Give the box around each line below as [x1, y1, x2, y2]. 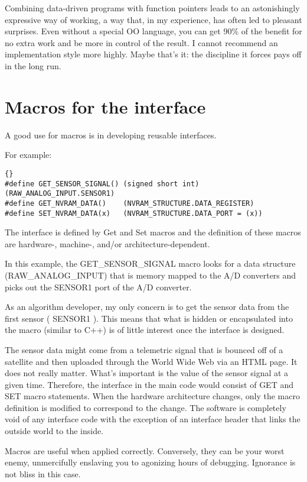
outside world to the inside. [5, 425, 104, 437]
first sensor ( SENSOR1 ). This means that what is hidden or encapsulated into [5, 312, 293, 324]
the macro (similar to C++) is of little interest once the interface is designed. [5, 324, 285, 336]
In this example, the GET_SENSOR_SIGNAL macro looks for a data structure [5, 257, 296, 270]
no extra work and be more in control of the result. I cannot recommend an [5, 36, 278, 48]
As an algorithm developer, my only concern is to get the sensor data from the [5, 300, 289, 313]
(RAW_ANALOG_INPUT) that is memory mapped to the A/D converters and [5, 269, 296, 281]
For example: [5, 148, 52, 161]
